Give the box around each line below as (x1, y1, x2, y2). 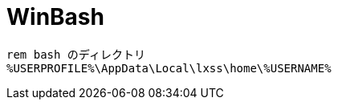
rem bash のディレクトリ (6, 47, 145, 61)
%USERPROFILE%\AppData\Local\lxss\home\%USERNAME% (6, 61, 332, 75)
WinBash (6, 3, 104, 31)
